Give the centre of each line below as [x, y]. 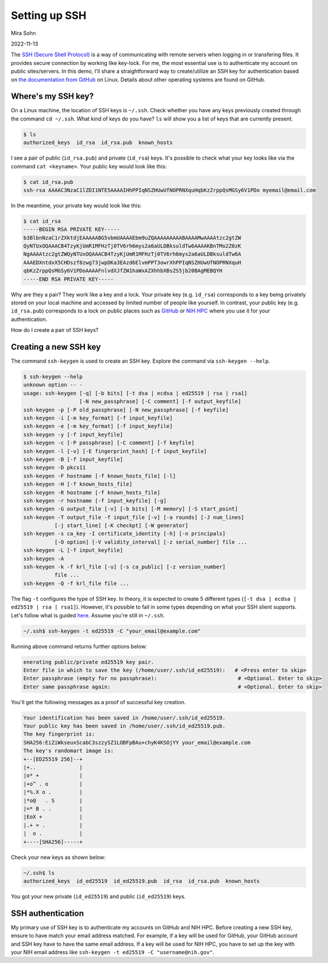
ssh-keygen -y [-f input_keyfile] [73, 435]
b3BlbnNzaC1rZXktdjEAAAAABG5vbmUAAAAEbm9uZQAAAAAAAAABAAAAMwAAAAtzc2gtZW [132, 238]
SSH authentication [47, 913]
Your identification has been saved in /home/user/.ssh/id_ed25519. [124, 718]
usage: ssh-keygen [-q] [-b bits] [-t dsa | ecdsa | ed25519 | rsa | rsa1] [135, 393]
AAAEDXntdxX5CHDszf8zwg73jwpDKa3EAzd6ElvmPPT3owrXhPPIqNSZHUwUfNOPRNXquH [132, 262]
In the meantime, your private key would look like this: [76, 205]
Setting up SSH [49, 15]
